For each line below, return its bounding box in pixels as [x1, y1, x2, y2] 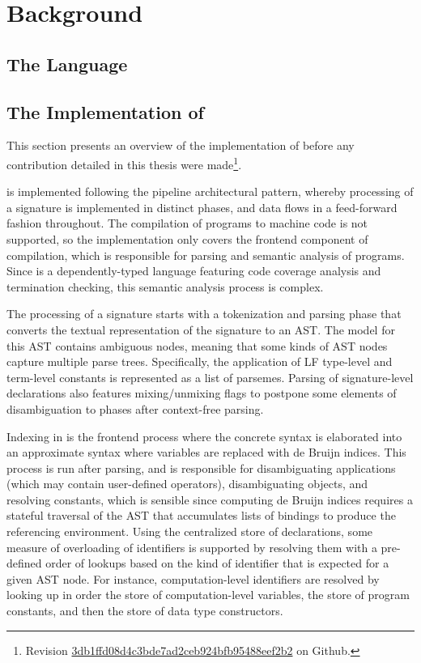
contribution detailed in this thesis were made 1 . [6, 153, 242, 172]
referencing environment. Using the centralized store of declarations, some [6, 523, 373, 540]
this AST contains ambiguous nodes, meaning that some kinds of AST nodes [6, 337, 388, 354]
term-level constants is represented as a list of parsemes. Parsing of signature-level [6, 368, 414, 385]
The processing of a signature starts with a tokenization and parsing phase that [6, 305, 402, 322]
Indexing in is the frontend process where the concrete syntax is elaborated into [6, 427, 402, 444]
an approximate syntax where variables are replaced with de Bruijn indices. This [6, 444, 406, 461]
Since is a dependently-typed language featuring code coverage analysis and [6, 262, 381, 279]
